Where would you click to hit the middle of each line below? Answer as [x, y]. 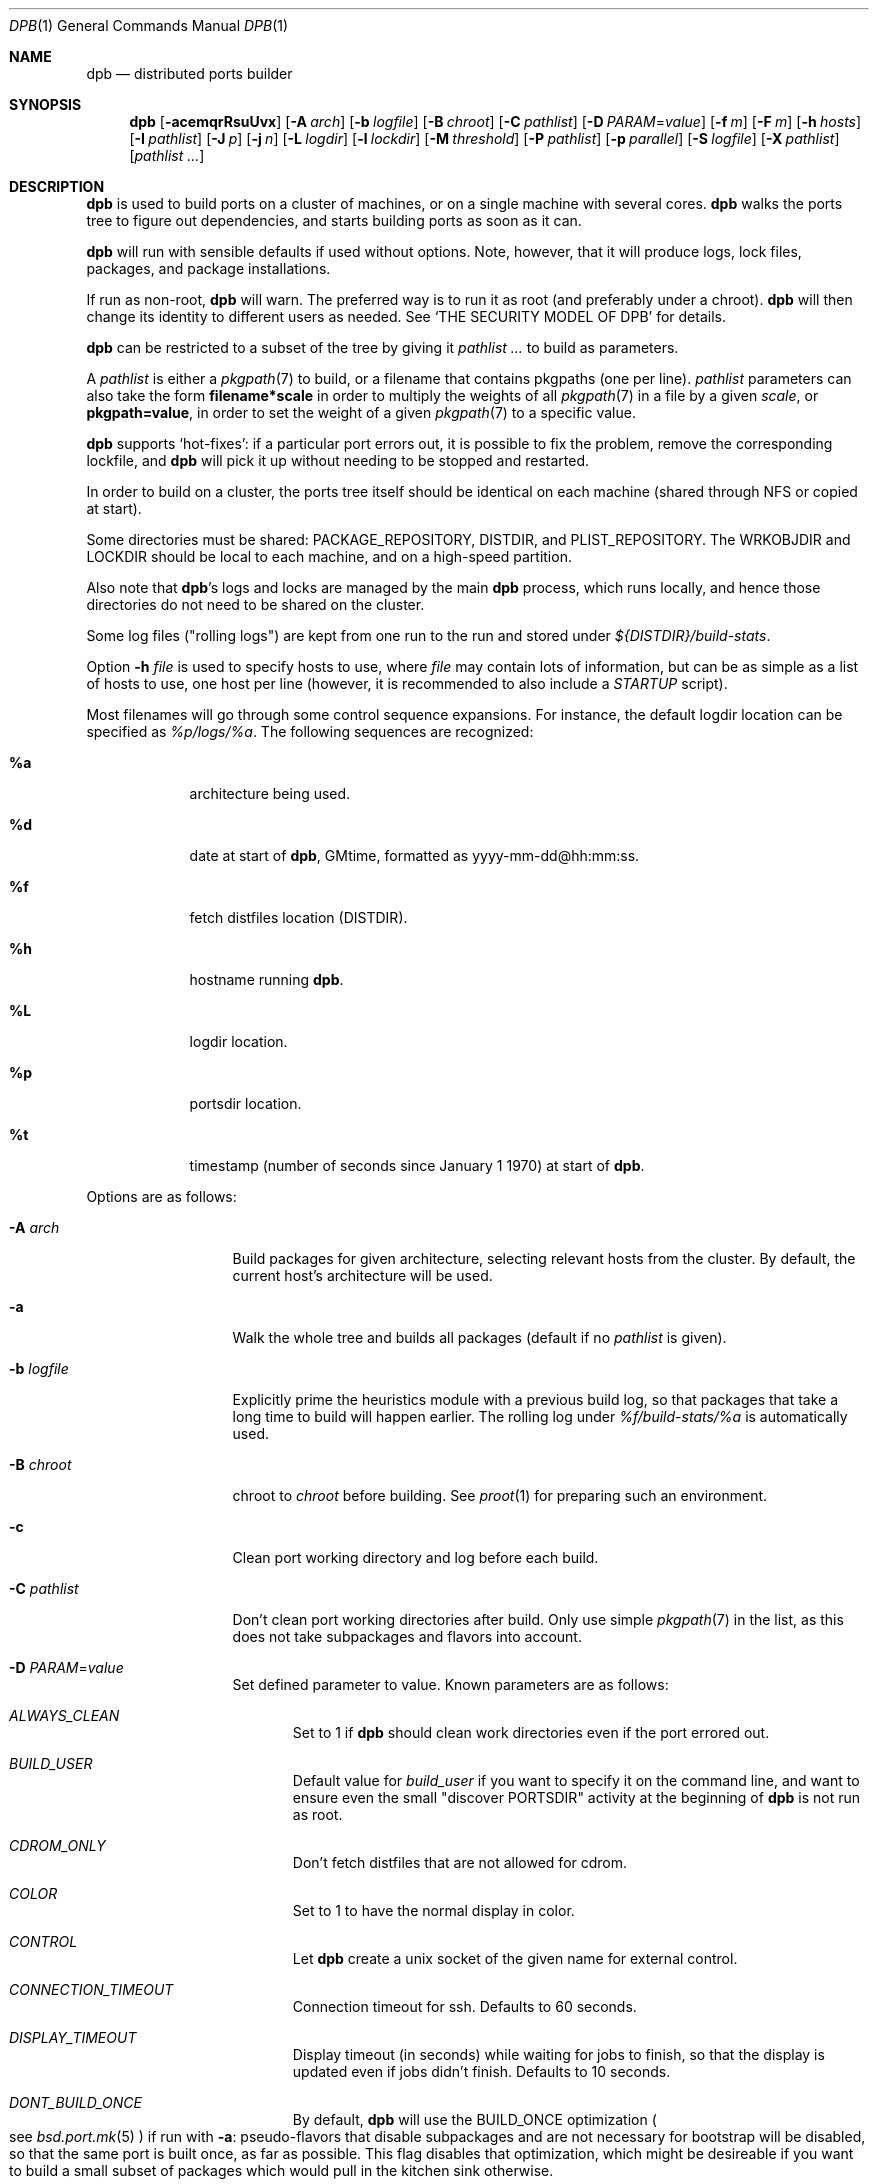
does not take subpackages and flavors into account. [407, 1636]
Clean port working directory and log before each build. [415, 1557]
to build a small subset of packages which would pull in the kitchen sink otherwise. [281, 2170]
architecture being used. [270, 793]
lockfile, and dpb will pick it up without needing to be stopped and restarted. [338, 460]
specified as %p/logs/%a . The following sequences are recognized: [310, 731]
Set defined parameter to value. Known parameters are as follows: [450, 1684]
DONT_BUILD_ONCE [75, 2102]
